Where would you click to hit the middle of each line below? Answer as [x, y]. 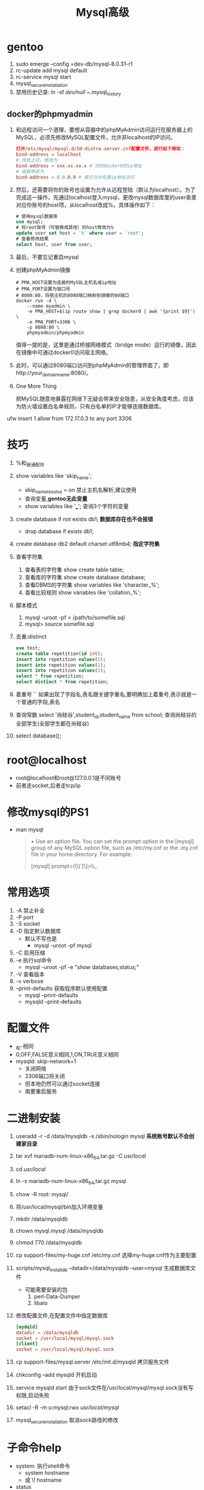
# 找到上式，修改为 [37, 160]
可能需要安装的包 [46, 1289]
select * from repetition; [50, 676]
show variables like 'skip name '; [54, 477]
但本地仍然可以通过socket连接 [63, 1084]
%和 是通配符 [30, 464]
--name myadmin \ [49, 306]
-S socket [28, 923]
